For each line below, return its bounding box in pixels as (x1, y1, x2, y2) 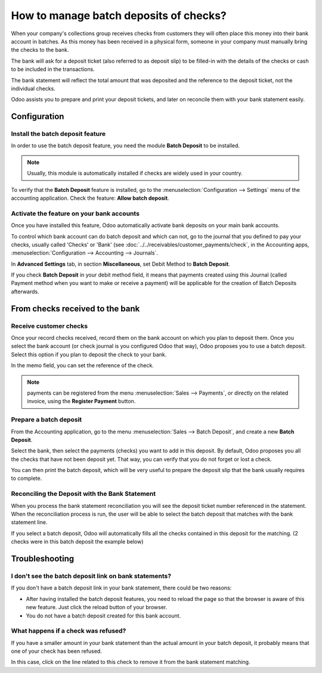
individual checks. (11, 85, 56, 92)
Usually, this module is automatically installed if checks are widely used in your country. (27, 170, 243, 177)
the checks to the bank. (11, 46, 69, 54)
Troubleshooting (11, 553, 75, 563)
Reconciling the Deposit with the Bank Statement (11, 489, 156, 498)
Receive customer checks (11, 322, 88, 330)
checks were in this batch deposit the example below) (11, 538, 144, 545)
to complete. (11, 474, 42, 482)
